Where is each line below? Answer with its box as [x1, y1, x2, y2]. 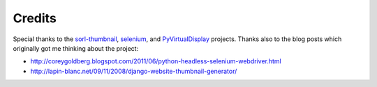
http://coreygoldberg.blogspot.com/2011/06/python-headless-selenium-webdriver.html [30, 57, 282, 65]
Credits [13, 10, 57, 26]
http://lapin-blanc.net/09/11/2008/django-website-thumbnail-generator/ [30, 67, 237, 75]
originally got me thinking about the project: [13, 44, 139, 52]
